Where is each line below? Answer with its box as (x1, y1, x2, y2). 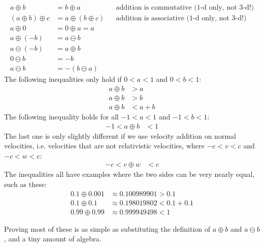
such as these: (4, 178, 47, 189)
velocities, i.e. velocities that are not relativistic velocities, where (4, 140, 205, 151)
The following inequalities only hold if (4, 74, 122, 84)
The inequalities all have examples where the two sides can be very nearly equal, (4, 169, 255, 179)
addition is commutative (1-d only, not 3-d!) (116, 4, 254, 12)
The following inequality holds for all (4, 111, 119, 121)
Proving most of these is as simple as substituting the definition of (4, 223, 211, 234)
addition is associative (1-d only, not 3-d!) (116, 15, 247, 22)
